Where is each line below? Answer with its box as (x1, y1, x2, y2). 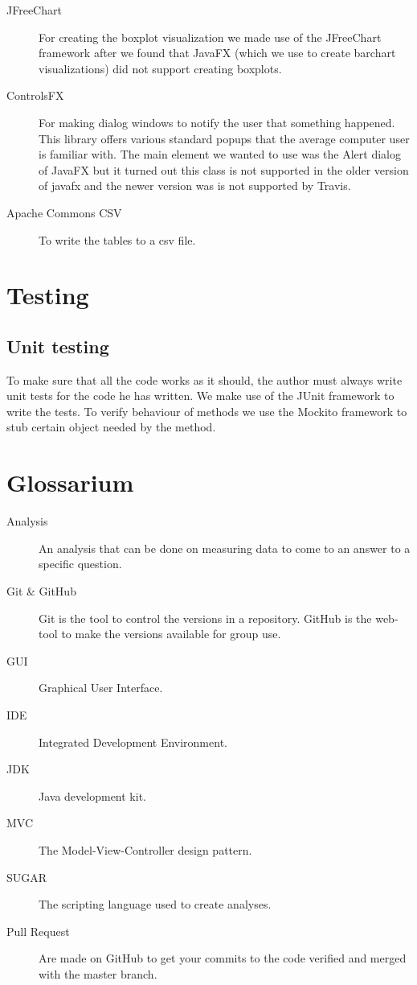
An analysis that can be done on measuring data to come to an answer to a (39, 539, 411, 556)
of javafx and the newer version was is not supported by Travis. (39, 177, 351, 194)
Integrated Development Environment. (39, 733, 227, 750)
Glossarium (6, 466, 134, 499)
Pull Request (6, 922, 70, 939)
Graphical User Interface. (39, 679, 163, 696)
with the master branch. (39, 965, 157, 982)
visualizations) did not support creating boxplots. (39, 60, 282, 76)
